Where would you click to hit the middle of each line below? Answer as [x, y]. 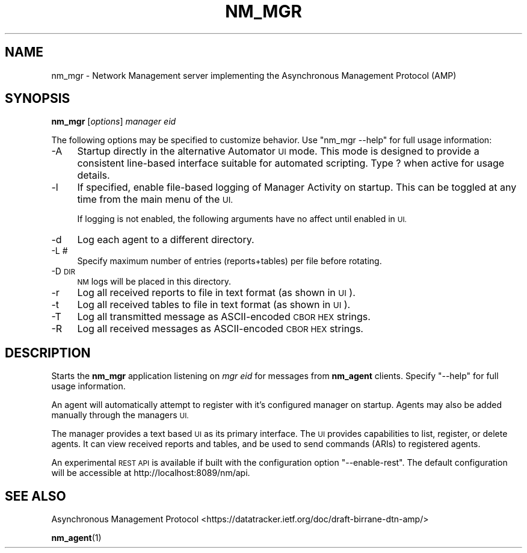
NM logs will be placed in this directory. [154, 282]
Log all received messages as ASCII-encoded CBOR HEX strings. [220, 329]
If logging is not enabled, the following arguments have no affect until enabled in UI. [242, 219]
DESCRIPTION [48, 353]
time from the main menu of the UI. [155, 199]
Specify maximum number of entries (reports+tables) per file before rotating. [230, 261]
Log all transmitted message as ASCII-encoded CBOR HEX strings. [224, 317]
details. [94, 175]
